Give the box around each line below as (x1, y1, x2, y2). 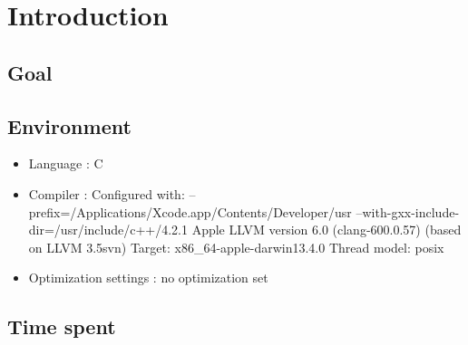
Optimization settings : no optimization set (28, 268, 268, 287)
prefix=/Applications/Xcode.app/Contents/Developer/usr (28, 202, 352, 221)
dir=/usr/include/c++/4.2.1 (28, 220, 188, 239)
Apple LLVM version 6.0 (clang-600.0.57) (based (191, 220, 462, 239)
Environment (7, 111, 132, 139)
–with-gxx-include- (356, 202, 460, 221)
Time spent (7, 312, 116, 340)
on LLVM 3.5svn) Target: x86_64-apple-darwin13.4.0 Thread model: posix (28, 237, 444, 256)
